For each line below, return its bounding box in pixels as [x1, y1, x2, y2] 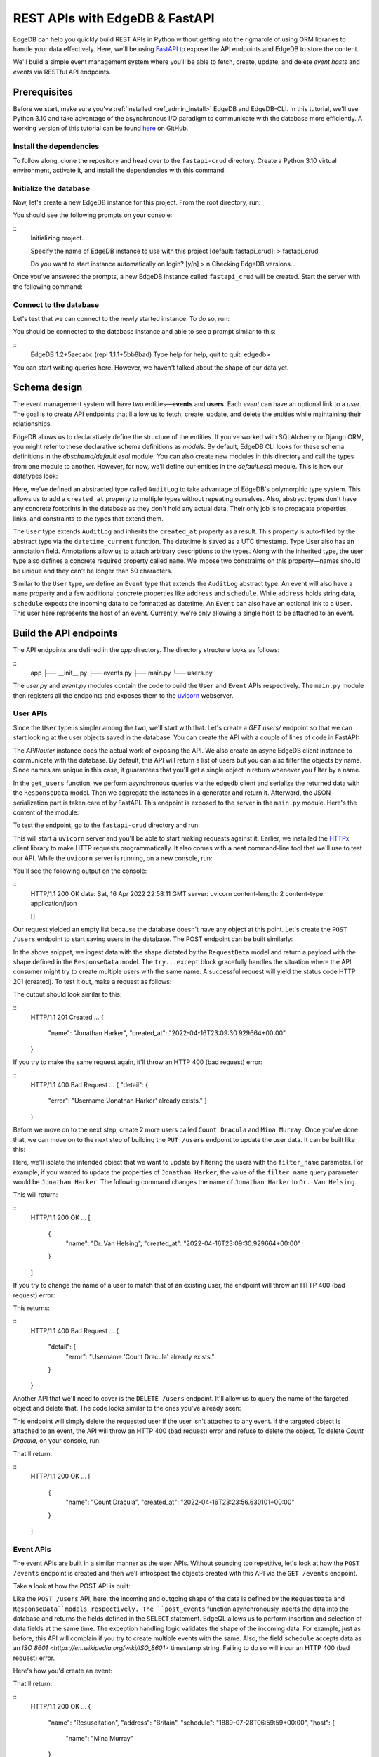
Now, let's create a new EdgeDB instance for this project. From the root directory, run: [13, 198, 261, 207]
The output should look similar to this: [13, 990, 122, 999]
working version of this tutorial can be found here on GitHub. [13, 124, 189, 133]
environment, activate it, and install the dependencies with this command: [13, 166, 226, 174]
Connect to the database [13, 299, 100, 309]
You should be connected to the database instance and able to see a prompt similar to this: [13, 328, 277, 336]
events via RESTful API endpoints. [13, 67, 112, 76]
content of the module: [13, 808, 79, 817]
